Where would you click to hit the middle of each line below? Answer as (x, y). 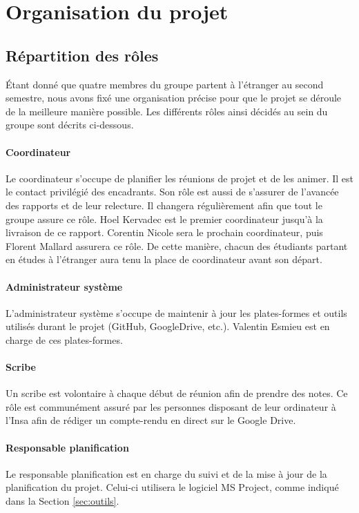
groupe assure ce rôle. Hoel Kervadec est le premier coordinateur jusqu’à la (164, 219)
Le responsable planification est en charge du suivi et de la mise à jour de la (166, 473)
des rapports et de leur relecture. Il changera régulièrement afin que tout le (164, 205)
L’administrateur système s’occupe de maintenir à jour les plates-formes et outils (176, 312)
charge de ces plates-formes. (64, 339)
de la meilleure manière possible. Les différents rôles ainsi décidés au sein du (167, 111)
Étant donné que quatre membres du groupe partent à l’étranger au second (165, 84)
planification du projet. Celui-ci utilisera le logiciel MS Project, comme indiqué (172, 487)
